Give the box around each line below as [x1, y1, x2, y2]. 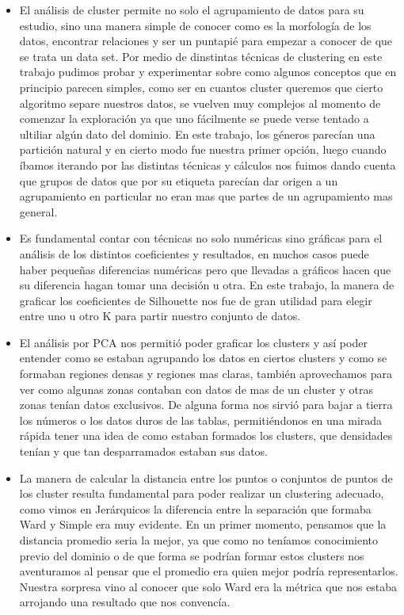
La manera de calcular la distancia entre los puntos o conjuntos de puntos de [19, 469, 393, 486]
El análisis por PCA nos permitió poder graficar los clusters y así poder [19, 334, 368, 350]
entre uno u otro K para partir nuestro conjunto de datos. [19, 307, 301, 324]
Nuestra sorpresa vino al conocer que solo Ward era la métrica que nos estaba [19, 578, 398, 594]
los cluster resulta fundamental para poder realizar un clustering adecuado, [19, 485, 384, 502]
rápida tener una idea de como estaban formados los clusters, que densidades [19, 427, 393, 444]
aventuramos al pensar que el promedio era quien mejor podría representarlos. [19, 563, 398, 579]
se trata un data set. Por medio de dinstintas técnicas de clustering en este [19, 48, 383, 64]
